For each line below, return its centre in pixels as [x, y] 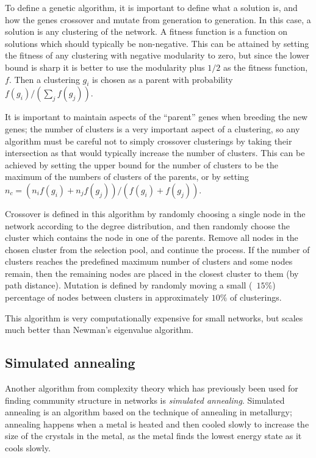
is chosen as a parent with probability [163, 79]
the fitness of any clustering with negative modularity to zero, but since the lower [157, 55]
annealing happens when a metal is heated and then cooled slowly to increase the [157, 424]
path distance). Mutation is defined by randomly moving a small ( [129, 285]
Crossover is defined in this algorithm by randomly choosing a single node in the [155, 213]
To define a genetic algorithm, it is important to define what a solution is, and [151, 7]
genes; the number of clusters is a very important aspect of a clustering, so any [153, 128]
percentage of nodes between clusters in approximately [107, 297]
